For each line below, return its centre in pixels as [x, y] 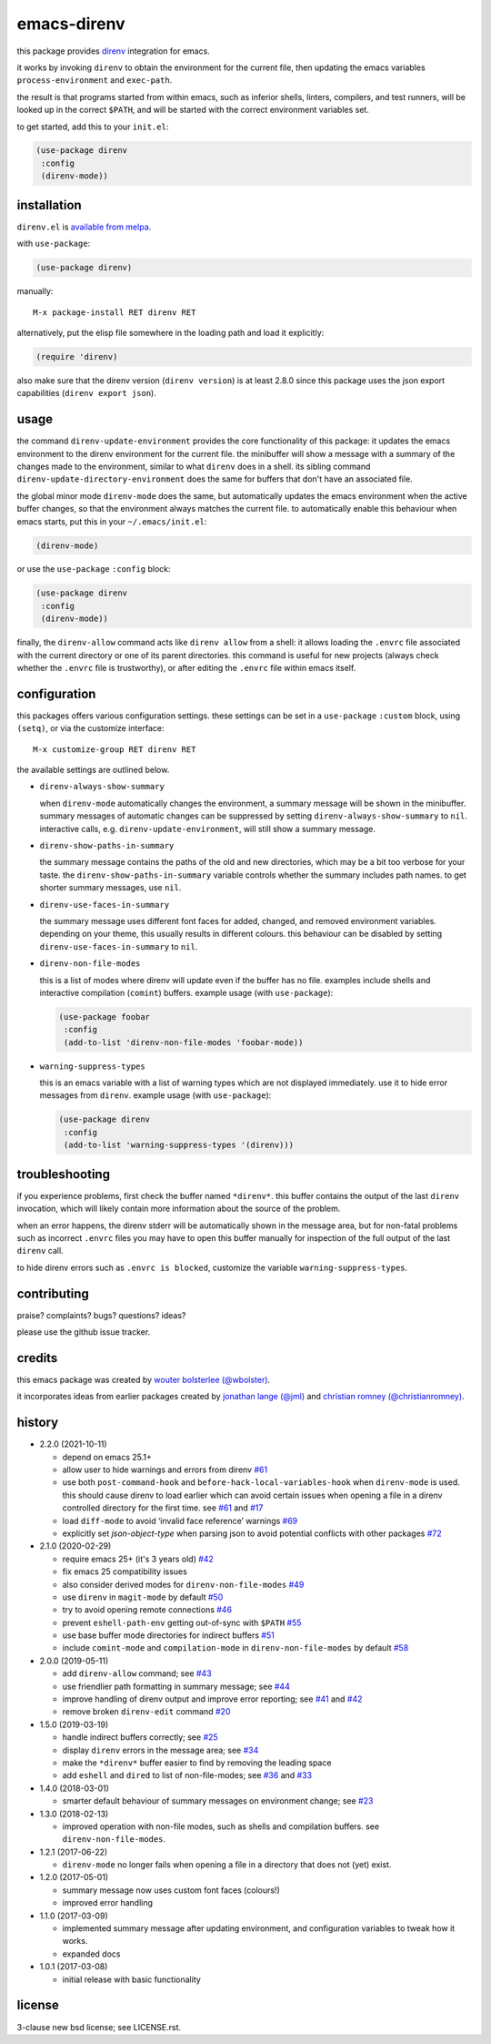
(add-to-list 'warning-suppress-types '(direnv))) [179, 1145]
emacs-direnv [71, 24]
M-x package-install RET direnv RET [115, 312]
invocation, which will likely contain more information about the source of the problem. [179, 1209]
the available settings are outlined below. [93, 770]
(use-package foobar [104, 1017]
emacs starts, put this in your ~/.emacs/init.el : [112, 521]
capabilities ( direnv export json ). [86, 393]
